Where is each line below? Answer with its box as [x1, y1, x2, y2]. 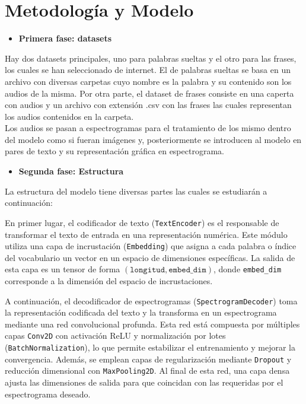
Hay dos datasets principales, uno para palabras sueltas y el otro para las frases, [5, 52, 297, 64]
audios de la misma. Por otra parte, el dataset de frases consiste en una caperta [5, 87, 294, 99]
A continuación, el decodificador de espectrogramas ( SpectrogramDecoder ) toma [5, 294, 298, 307]
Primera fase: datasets [18, 32, 112, 44]
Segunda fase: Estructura [18, 165, 124, 177]
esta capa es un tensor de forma [5, 263, 120, 275]
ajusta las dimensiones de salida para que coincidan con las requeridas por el [5, 376, 283, 389]
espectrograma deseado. [5, 387, 91, 400]
